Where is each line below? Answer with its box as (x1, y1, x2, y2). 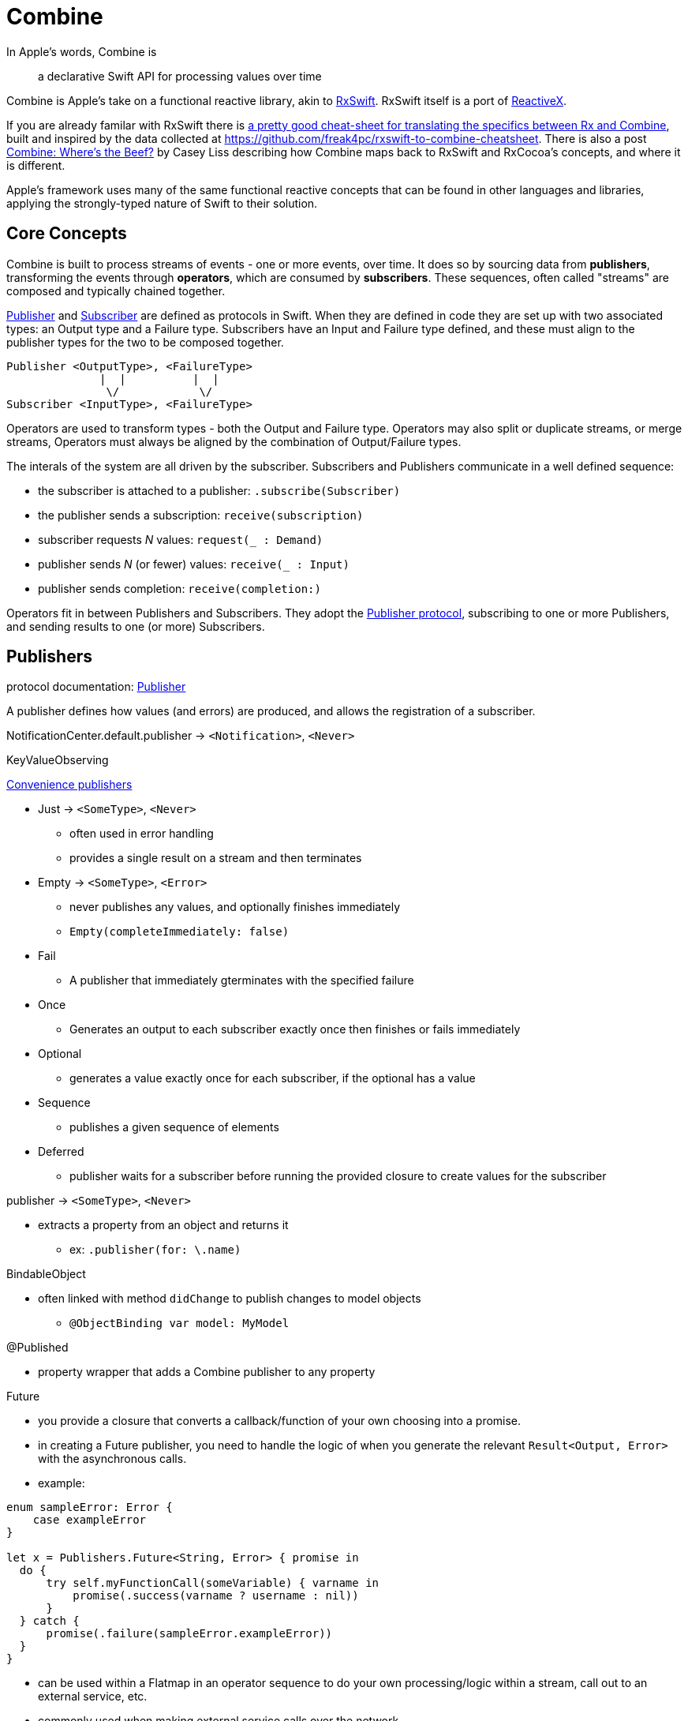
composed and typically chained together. (6, 283, 226, 298)
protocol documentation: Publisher (6, 680, 186, 694)
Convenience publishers (6, 778, 133, 792)
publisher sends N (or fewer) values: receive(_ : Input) (38, 557, 350, 571)
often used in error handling (69, 827, 214, 841)
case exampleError (32, 1513, 147, 1527)
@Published (6, 1340, 69, 1355)
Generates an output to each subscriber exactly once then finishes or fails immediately (69, 1022, 521, 1037)
